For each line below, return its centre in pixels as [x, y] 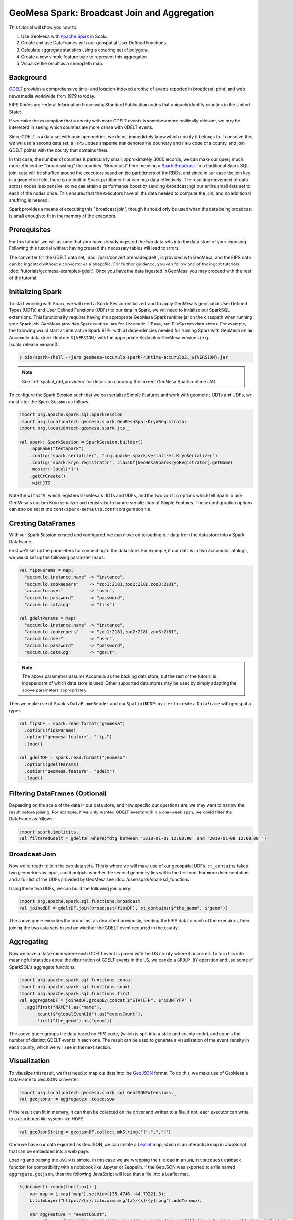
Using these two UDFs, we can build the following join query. [70, 889]
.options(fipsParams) [51, 730]
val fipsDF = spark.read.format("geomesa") [72, 723]
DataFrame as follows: [31, 819]
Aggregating [29, 942]
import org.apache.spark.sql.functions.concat [76, 980]
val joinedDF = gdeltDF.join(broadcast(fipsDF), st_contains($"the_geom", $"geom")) [124, 908]
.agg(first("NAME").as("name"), [63, 1007]
